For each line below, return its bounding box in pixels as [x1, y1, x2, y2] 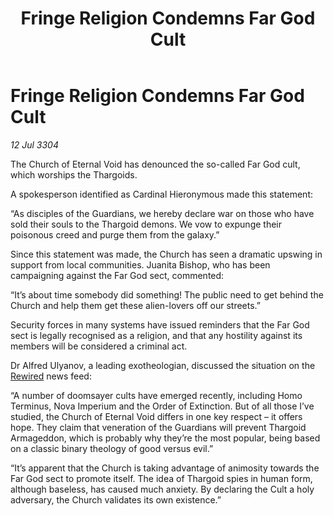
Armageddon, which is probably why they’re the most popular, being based [10, 432, 321, 444]
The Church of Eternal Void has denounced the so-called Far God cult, [10, 158, 301, 170]
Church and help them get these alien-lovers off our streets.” [10, 299, 261, 311]
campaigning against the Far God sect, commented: [10, 269, 225, 281]
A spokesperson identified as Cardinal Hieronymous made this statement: [10, 188, 313, 200]
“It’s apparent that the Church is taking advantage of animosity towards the [10, 462, 320, 474]
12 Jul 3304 [10, 138, 59, 151]
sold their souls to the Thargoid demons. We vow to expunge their [10, 218, 283, 230]
